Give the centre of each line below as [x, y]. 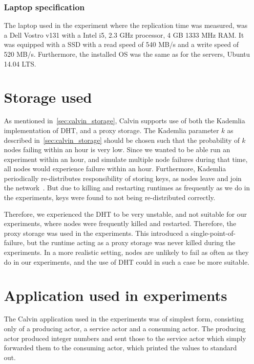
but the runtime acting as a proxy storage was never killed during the [131, 242]
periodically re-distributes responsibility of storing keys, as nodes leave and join [123, 178]
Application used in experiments [116, 295]
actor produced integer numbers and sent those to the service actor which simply [125, 338]
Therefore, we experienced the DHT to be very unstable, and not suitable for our [126, 214]
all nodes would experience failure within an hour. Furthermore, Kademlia [115, 169]
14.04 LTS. [20, 63]
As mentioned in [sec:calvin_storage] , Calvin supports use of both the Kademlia [125, 121]
